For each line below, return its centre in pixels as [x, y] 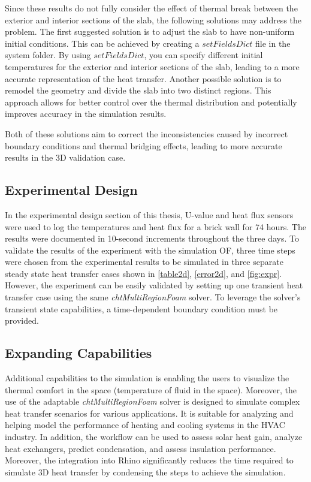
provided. [22, 320]
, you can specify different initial [203, 55]
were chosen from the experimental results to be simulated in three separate [144, 262]
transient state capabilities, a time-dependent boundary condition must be [141, 308]
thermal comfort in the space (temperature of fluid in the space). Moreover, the [151, 389]
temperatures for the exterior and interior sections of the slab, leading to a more [152, 66]
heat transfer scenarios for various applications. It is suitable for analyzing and [149, 413]
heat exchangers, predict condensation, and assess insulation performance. [141, 448]
